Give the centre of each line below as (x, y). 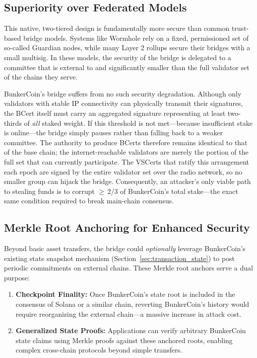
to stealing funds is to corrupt (49, 191)
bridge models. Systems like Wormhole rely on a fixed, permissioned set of (136, 38)
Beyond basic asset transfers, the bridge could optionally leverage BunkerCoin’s (125, 248)
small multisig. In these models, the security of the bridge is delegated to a (118, 57)
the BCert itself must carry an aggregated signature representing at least (115, 113)
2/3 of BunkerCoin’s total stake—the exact (173, 191)
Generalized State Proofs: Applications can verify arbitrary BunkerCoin (131, 330)
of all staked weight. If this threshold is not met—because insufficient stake (138, 123)
